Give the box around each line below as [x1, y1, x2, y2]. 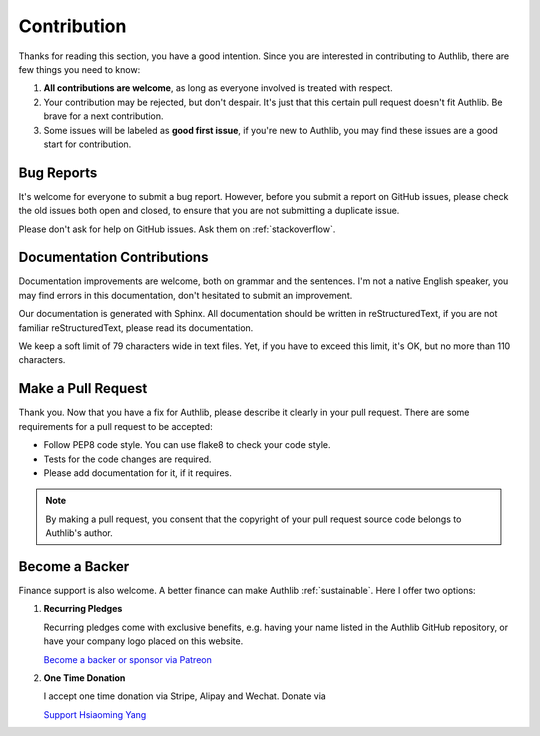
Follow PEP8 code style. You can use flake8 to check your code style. [43, 439, 331, 451]
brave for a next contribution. [43, 110, 164, 122]
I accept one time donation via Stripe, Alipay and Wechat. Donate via [43, 690, 327, 702]
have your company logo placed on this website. [43, 635, 244, 647]
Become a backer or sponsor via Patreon [43, 653, 212, 665]
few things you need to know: [18, 63, 141, 75]
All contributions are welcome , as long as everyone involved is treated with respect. [43, 82, 394, 94]
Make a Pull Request [18, 380, 148, 397]
